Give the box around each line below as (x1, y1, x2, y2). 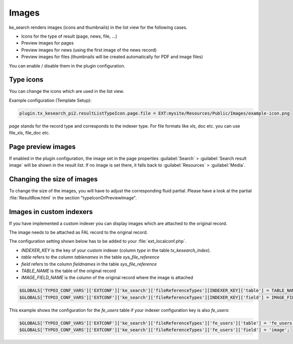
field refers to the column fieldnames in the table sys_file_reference (21, 261, 157, 267)
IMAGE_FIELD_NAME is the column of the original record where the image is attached (21, 275, 193, 280)
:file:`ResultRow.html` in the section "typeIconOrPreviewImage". (9, 194, 137, 200)
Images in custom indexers (9, 208, 93, 216)
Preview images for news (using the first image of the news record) (21, 47, 157, 53)
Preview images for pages (21, 40, 74, 46)
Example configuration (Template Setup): (9, 97, 92, 103)
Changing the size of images (9, 175, 98, 183)
